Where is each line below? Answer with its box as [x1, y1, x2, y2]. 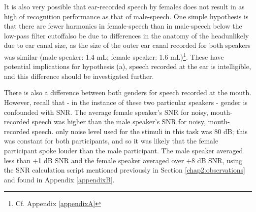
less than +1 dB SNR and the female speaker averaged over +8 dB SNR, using [4, 155, 243, 165]
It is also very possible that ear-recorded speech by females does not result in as [4, 1, 245, 11]
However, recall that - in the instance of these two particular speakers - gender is [4, 97, 248, 107]
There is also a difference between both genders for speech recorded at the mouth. [4, 87, 252, 98]
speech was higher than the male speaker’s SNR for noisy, [32, 116, 206, 127]
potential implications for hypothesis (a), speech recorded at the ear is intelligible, [4, 61, 251, 71]
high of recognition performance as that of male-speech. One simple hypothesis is [4, 11, 249, 21]
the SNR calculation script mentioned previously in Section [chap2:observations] [4, 165, 245, 175]
